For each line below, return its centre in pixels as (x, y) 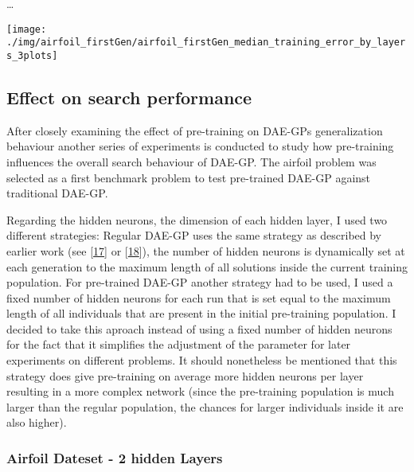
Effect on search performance (129, 97)
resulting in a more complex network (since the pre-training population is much (200, 391)
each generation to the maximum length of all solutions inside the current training (207, 266)
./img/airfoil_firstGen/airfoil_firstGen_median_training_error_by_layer (206, 43)
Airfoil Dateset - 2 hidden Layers (115, 457)
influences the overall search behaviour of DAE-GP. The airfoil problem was (191, 161)
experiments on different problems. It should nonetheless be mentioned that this (202, 360)
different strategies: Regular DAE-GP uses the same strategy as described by (194, 235)
